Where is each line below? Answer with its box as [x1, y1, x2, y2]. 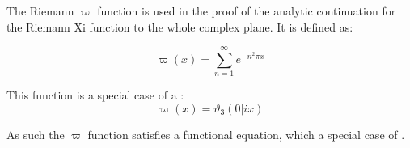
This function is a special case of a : [6, 87, 184, 104]
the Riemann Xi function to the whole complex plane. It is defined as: [6, 18, 353, 35]
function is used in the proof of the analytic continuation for [97, 2, 396, 19]
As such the [6, 125, 65, 142]
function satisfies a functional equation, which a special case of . [87, 125, 405, 142]
